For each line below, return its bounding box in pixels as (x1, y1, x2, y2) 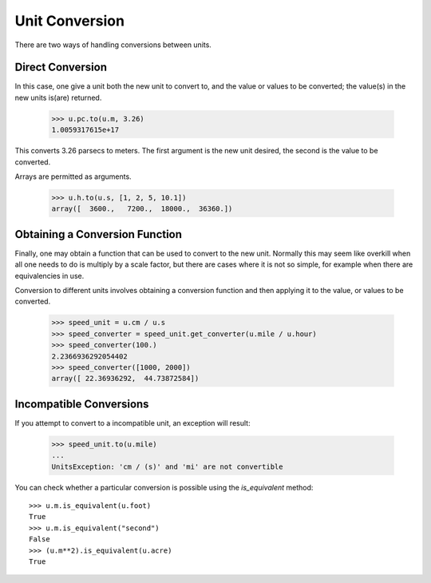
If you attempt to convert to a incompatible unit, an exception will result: (14, 418, 251, 427)
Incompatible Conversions (14, 397, 149, 410)
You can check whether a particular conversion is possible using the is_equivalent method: (14, 482, 314, 492)
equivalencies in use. (14, 271, 85, 280)
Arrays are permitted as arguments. (14, 172, 132, 181)
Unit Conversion (14, 12, 125, 30)
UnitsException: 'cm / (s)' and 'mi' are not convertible (51, 462, 283, 471)
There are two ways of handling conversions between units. (14, 40, 212, 50)
